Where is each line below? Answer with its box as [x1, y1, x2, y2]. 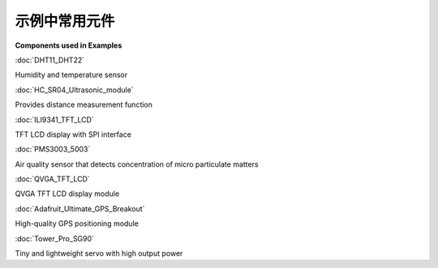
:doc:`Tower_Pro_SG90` [15, 233, 95, 243]
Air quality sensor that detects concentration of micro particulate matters [15, 159, 259, 169]
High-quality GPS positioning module [15, 219, 140, 228]
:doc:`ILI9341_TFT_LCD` [15, 114, 95, 125]
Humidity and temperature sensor [15, 70, 128, 80]
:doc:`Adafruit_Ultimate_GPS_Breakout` [15, 203, 145, 214]
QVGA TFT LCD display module [15, 189, 120, 198]
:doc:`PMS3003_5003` [15, 144, 91, 154]
